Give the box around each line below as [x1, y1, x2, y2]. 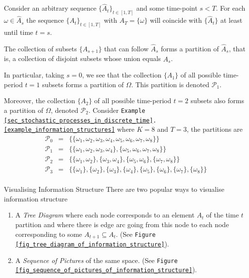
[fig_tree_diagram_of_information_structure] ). [15, 238, 169, 248]
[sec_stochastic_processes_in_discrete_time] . [4, 117, 156, 124]
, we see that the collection [82, 70, 162, 80]
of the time [206, 210, 239, 220]
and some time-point [136, 3, 198, 13]
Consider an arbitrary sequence [4, 3, 96, 13]
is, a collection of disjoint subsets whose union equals [4, 53, 161, 63]
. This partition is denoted [131, 79, 210, 89]
